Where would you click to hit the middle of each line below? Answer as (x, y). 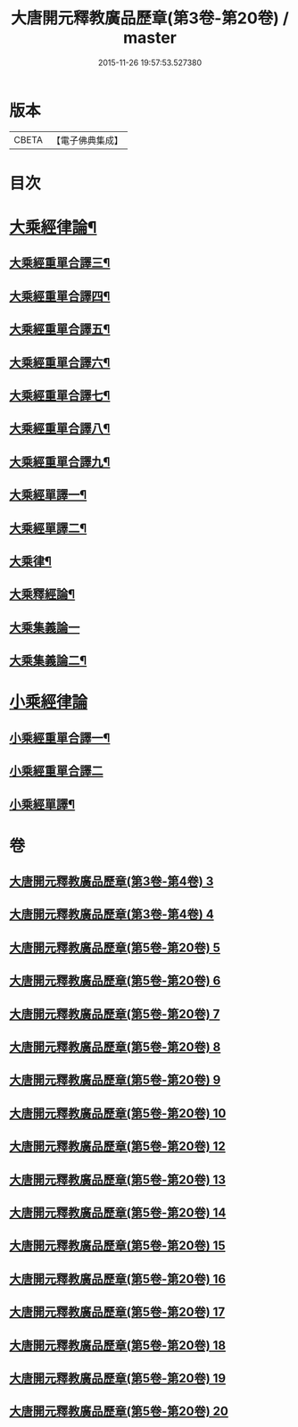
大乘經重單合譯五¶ (60, 330)
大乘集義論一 (45, 627)
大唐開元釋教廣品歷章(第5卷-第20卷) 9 (115, 1080)
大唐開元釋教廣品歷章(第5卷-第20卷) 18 (117, 1345)
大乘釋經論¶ (42, 594)
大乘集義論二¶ (48, 661)
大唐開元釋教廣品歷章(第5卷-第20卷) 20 (119, 1411)
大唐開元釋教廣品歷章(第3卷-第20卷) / (150, 18)
